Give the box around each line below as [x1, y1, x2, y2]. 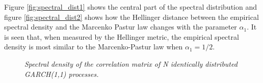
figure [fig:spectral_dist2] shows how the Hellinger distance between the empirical [4, 11, 259, 22]
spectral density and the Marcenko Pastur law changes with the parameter [4, 21, 237, 32]
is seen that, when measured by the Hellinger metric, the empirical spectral [4, 31, 239, 42]
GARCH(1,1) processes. [24, 68, 99, 79]
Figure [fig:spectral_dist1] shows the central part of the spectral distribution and [4, 2, 257, 12]
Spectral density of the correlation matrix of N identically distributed [24, 58, 238, 69]
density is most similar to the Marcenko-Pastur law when [4, 41, 183, 52]
